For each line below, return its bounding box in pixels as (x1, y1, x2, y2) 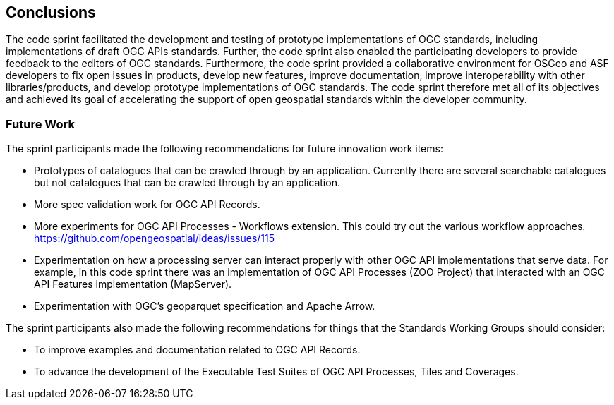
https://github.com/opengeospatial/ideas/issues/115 (34, 232, 275, 245)
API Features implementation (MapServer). (34, 278, 232, 291)
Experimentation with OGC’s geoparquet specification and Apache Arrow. (34, 300, 375, 313)
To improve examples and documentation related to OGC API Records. (34, 344, 361, 356)
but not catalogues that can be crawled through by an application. (34, 176, 340, 189)
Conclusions (6, 4, 96, 21)
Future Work (6, 116, 75, 131)
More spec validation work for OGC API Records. (34, 198, 260, 211)
